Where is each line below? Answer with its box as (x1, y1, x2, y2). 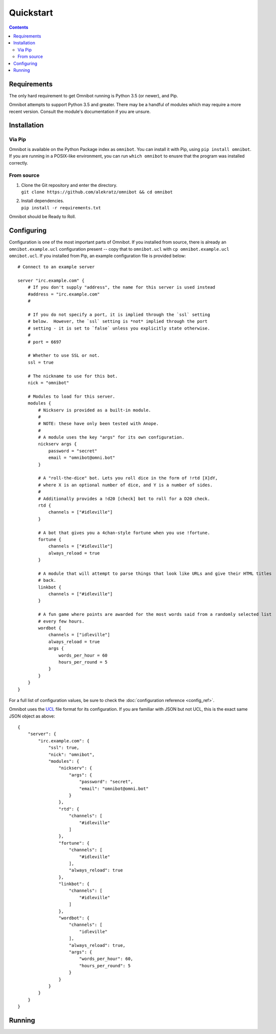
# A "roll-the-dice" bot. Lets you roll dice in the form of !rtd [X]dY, (38, 475, 218, 481)
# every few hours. (38, 618, 85, 624)
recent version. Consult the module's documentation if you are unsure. (9, 109, 151, 114)
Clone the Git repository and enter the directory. (21, 182, 118, 188)
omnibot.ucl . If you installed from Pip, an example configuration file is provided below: (9, 253, 186, 258)
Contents (9, 24, 29, 30)
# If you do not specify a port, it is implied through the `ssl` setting (27, 312, 210, 317)
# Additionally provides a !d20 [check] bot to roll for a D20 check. (38, 496, 210, 501)
